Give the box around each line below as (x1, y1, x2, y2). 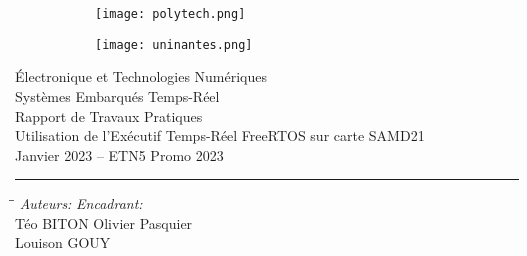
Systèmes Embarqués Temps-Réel (15, 85, 220, 106)
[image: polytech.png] (95, 7, 246, 21)
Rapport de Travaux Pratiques (15, 105, 203, 126)
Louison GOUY (15, 232, 111, 253)
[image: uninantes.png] (95, 37, 253, 52)
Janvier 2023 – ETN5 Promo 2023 (15, 144, 224, 165)
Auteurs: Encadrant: (19, 193, 143, 214)
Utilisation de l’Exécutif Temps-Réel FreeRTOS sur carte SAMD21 (15, 125, 425, 146)
